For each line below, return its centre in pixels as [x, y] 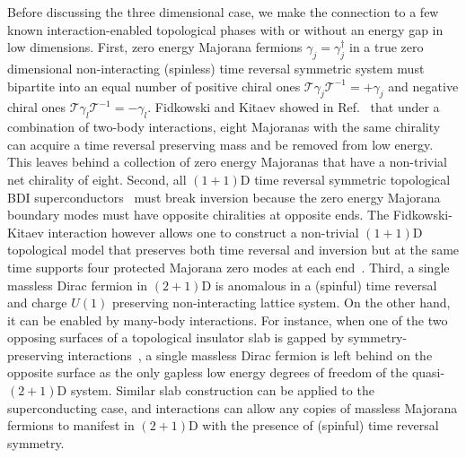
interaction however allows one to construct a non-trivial [203, 232]
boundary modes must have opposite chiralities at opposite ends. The [198, 215]
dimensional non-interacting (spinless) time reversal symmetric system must [216, 68]
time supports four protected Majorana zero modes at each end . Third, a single [229, 267]
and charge [37, 302]
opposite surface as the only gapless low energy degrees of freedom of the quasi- [226, 372]
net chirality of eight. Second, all [97, 179]
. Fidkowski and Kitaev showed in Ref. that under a [294, 107]
